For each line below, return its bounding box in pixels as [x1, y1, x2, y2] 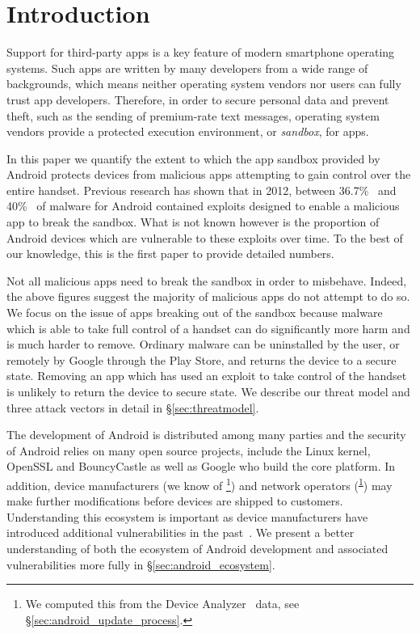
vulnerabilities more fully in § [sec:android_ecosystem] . [6, 556, 275, 573]
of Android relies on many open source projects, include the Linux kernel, [6, 442, 371, 459]
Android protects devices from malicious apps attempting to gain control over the [6, 166, 411, 183]
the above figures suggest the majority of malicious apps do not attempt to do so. [6, 288, 410, 305]
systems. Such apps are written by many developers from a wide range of [6, 59, 368, 76]
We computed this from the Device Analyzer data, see [25, 595, 300, 612]
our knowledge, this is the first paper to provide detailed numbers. [6, 245, 334, 262]
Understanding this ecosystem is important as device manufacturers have [6, 508, 368, 525]
